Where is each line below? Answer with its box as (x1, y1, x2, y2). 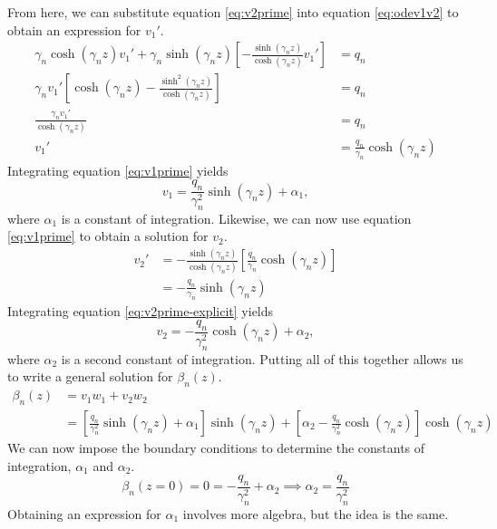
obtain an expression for (7, 20, 141, 39)
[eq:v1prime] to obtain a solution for (7, 226, 209, 245)
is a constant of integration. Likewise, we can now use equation (61, 208, 412, 227)
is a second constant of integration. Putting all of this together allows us (61, 349, 463, 368)
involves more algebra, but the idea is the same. (182, 504, 449, 523)
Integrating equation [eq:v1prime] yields (7, 160, 229, 179)
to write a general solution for (7, 367, 173, 386)
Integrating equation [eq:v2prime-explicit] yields (7, 301, 274, 320)
